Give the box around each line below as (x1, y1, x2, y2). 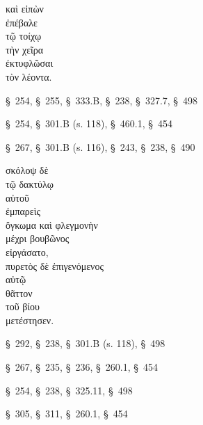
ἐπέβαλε (6, 15, 38, 29)
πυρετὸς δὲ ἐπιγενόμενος (6, 258, 104, 273)
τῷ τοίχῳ (6, 29, 42, 43)
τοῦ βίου (6, 299, 40, 314)
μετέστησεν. (6, 312, 54, 327)
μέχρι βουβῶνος (6, 231, 70, 246)
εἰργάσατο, (6, 244, 49, 259)
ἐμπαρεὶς (6, 204, 40, 218)
